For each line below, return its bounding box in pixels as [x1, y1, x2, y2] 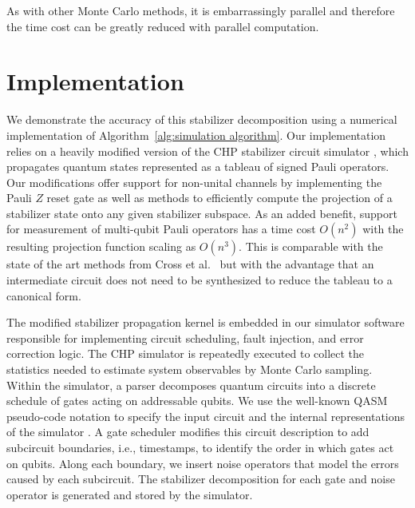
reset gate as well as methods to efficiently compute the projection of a [46, 189, 393, 206]
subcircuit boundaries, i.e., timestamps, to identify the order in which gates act [6, 439, 394, 455]
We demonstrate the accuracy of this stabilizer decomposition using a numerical [6, 111, 397, 128]
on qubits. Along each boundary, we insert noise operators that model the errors [6, 454, 399, 471]
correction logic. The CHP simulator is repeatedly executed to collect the [6, 345, 365, 362]
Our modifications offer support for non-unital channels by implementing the [6, 173, 382, 190]
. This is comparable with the [239, 238, 383, 255]
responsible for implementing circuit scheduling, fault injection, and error [6, 329, 364, 346]
